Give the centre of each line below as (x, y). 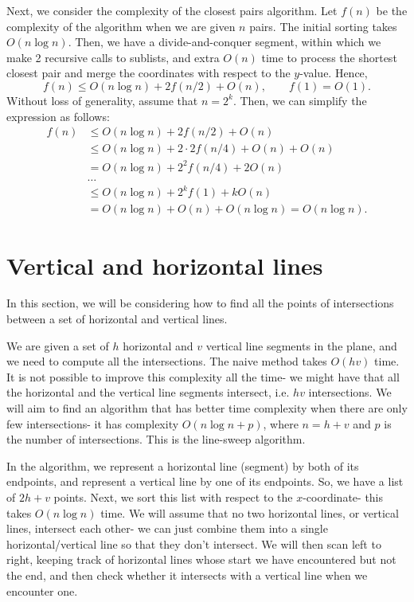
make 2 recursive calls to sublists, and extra (113, 57)
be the (392, 10)
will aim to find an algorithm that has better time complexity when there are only (207, 408)
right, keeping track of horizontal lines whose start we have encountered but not (201, 559)
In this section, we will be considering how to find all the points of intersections (200, 303)
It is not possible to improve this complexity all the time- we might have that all (203, 376)
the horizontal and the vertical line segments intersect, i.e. (148, 392)
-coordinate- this (343, 497)
